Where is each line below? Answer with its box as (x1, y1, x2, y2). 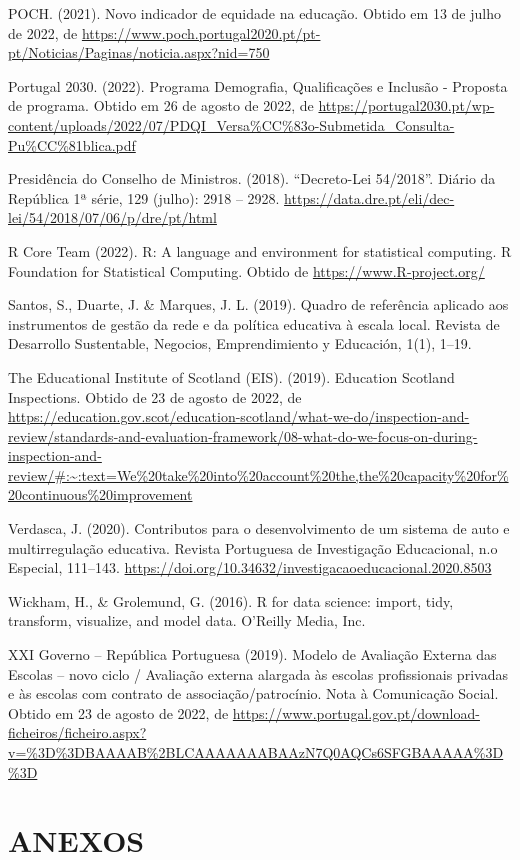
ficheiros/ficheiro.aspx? (8, 722, 147, 743)
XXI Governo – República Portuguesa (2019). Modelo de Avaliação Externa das (8, 644, 497, 665)
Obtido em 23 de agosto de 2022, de (8, 702, 229, 723)
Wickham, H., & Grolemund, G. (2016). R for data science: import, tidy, (8, 590, 454, 611)
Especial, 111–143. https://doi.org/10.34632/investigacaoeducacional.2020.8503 (8, 557, 492, 578)
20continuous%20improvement (8, 484, 193, 505)
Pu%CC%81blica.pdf (8, 134, 136, 155)
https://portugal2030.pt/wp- (318, 95, 495, 116)
